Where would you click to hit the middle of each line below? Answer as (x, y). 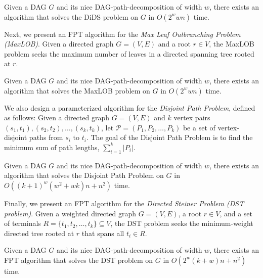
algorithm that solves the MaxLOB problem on (77, 90)
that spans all (103, 233)
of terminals (23, 223)
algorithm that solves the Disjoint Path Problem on (84, 175)
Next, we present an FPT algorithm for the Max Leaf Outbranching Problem (122, 34)
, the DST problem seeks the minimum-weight (182, 223)
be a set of (199, 127)
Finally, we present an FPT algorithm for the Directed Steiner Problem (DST (124, 203)
